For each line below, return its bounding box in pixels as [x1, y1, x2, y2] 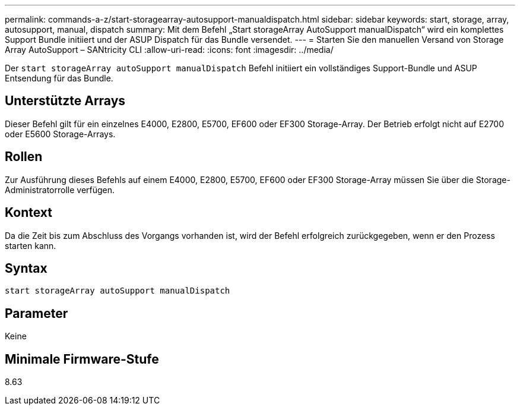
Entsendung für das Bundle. [5, 73, 113, 83]
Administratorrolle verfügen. [5, 184, 115, 195]
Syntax [5, 260, 47, 276]
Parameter [5, 305, 68, 321]
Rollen [5, 149, 43, 165]
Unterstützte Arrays [5, 93, 126, 109]
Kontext [5, 205, 52, 220]
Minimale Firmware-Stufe [5, 351, 159, 367]
